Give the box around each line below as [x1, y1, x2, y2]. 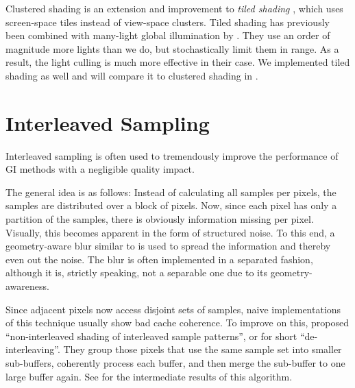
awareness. [5, 279, 49, 293]
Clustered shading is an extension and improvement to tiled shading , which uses [5, 1, 343, 15]
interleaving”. [5, 342, 60, 356]
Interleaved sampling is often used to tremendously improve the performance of [5, 148, 339, 162]
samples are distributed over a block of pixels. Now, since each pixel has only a [5, 198, 337, 213]
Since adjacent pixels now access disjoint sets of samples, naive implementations [5, 302, 341, 316]
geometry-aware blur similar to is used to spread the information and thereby [5, 239, 331, 253]
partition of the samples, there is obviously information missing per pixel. [5, 212, 314, 226]
